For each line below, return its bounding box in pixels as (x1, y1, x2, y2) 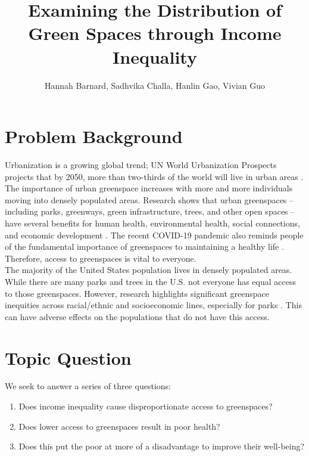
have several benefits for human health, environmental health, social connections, (5, 217, 300, 229)
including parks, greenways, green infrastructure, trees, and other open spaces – (5, 205, 295, 218)
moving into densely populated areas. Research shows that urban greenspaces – (5, 193, 294, 206)
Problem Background (5, 124, 183, 148)
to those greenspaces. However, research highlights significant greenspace (5, 287, 270, 299)
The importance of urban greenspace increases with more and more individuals (5, 182, 293, 194)
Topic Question (5, 345, 132, 370)
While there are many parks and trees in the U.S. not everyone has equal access (5, 275, 296, 287)
